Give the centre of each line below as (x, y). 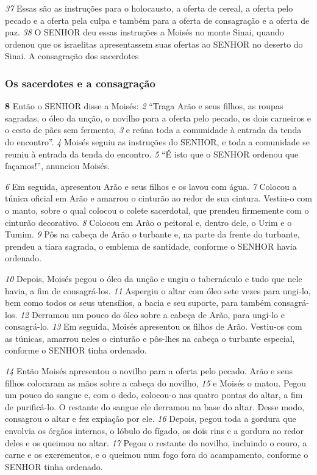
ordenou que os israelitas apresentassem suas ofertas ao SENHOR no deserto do (154, 44)
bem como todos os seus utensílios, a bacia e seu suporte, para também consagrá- (157, 303)
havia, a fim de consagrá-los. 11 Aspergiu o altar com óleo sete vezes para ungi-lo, (158, 290)
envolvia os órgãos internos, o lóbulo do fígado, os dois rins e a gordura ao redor (154, 431)
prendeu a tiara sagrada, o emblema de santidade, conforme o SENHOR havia (151, 246)
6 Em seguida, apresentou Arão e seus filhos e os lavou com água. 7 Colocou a (151, 186)
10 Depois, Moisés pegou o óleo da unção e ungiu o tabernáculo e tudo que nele (154, 278)
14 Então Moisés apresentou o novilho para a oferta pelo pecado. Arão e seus (149, 371)
